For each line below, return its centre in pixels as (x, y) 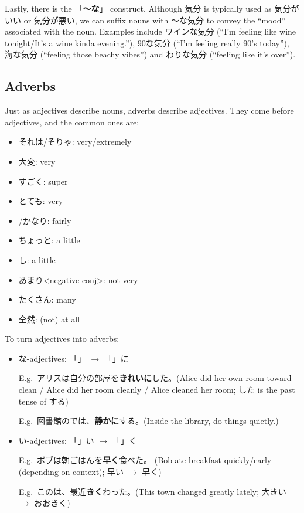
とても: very (41, 201)
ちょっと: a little (49, 240)
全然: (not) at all (49, 319)
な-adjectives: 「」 (52, 358)
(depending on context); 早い (71, 472)
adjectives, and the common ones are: (72, 122)
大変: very (37, 161)
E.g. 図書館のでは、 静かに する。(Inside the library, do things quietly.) (148, 421)
